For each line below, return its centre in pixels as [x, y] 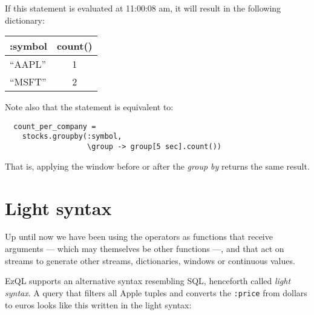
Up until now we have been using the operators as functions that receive [139, 237]
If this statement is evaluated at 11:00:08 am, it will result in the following [143, 8]
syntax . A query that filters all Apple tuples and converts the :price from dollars [156, 292]
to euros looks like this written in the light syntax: [98, 304]
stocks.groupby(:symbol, [72, 137]
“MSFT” [28, 82]
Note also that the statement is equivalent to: [89, 107]
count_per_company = [55, 126]
